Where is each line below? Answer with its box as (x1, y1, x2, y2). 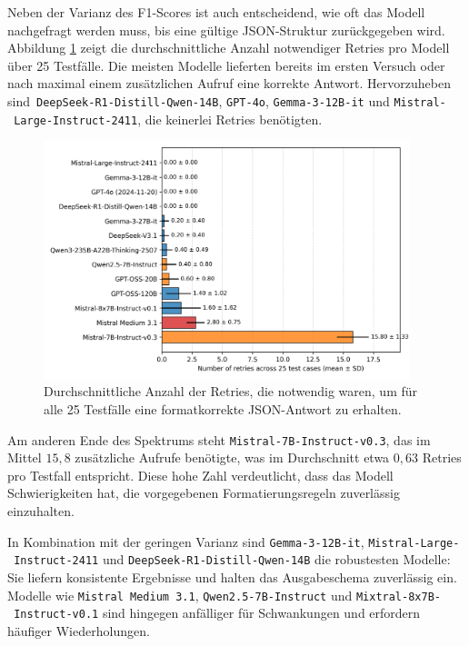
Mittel (7, 448, 42, 467)
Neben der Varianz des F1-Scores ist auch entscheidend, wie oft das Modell (7, 3, 425, 21)
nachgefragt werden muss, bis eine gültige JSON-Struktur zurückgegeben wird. (7, 20, 445, 39)
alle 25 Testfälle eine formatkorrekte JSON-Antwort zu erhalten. (44, 400, 402, 419)
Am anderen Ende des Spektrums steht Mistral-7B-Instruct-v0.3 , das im (7, 430, 431, 449)
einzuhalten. (7, 502, 75, 521)
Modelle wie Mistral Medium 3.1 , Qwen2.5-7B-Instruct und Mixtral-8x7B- (7, 585, 441, 604)
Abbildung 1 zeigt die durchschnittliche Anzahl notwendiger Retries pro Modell (7, 38, 450, 57)
